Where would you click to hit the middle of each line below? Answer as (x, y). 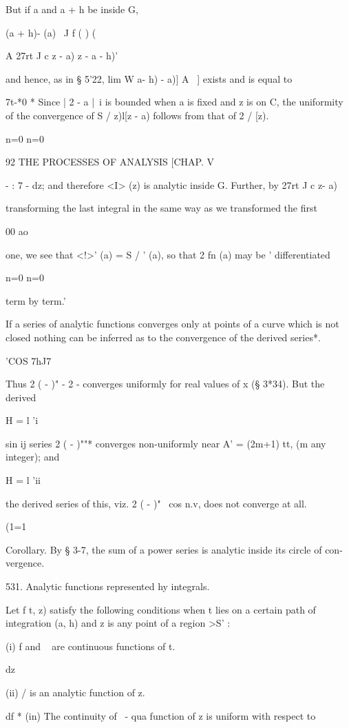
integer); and (33, 457)
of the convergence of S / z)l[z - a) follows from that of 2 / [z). (137, 115)
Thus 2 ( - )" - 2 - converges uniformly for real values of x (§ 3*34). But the (165, 384)
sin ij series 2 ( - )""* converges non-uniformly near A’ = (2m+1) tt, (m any (166, 443)
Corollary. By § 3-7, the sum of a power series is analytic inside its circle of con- (174, 549)
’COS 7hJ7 (29, 360)
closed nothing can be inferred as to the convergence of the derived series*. (163, 337)
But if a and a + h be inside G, (72, 9)
